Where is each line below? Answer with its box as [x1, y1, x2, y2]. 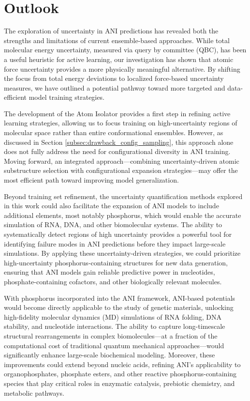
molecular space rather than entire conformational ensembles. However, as [4, 127, 223, 138]
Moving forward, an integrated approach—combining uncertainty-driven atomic [4, 155, 239, 166]
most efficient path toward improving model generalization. [4, 175, 179, 185]
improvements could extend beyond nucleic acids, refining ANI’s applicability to [4, 359, 241, 369]
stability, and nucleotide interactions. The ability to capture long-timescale [4, 321, 225, 331]
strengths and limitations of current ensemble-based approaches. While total [4, 35, 230, 45]
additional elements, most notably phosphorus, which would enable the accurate [4, 210, 241, 220]
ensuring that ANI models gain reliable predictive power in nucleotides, [4, 267, 215, 277]
